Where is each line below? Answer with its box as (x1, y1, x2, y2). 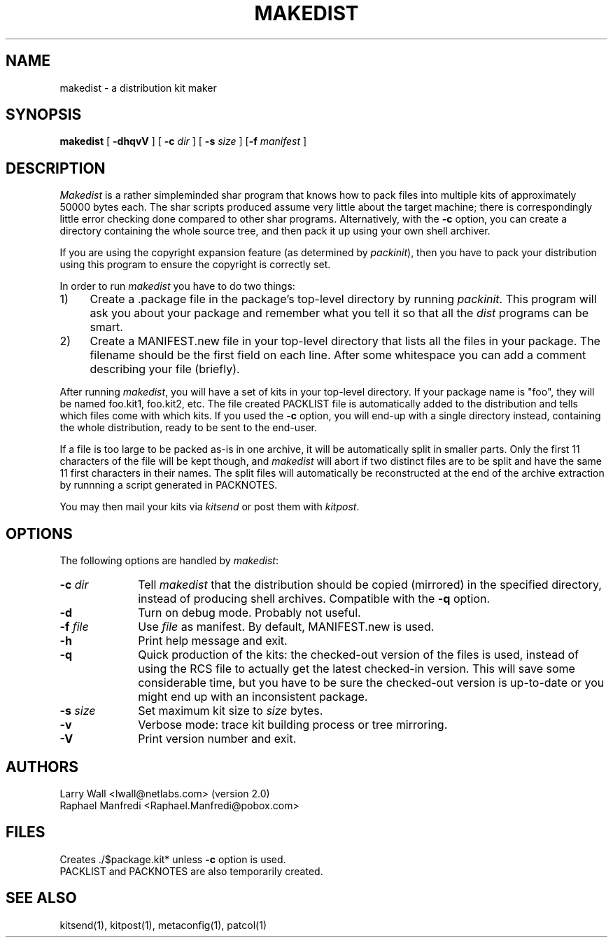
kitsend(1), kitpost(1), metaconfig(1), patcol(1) (59, 918, 267, 931)
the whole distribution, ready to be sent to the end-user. (59, 421, 318, 434)
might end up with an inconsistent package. (138, 690, 368, 704)
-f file (59, 620, 89, 634)
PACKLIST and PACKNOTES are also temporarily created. (59, 865, 323, 877)
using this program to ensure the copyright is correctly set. (59, 258, 331, 271)
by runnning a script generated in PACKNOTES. (59, 479, 278, 491)
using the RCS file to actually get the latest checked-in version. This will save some (138, 662, 575, 676)
